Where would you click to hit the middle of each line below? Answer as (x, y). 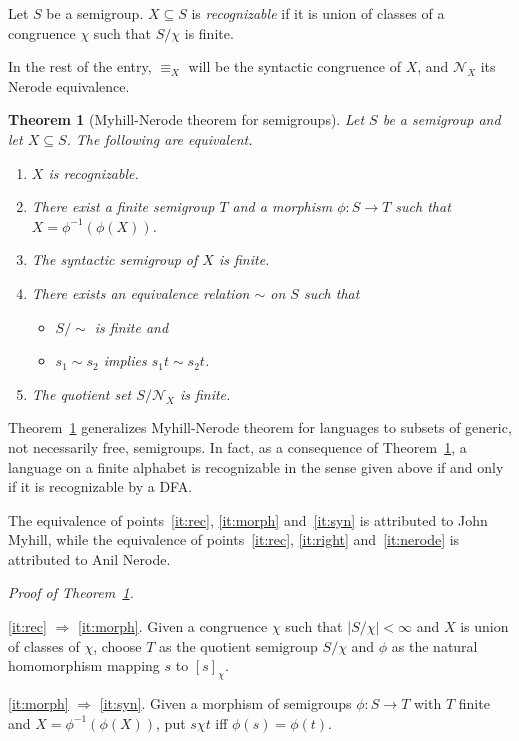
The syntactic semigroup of (114, 259)
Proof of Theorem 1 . (71, 592)
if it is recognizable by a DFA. (100, 486)
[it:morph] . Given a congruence (173, 626)
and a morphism (282, 206)
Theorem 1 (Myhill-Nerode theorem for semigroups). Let (186, 119)
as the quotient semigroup (238, 645)
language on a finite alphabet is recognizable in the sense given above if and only (256, 466)
